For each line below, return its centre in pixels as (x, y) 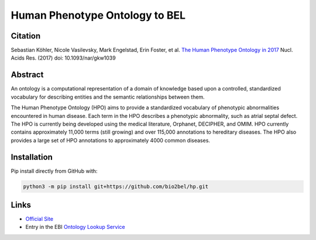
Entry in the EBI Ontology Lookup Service (75, 227)
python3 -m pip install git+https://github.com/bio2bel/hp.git (116, 186)
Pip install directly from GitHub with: (54, 171)
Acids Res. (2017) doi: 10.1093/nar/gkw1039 (63, 58)
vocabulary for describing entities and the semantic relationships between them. (108, 97)
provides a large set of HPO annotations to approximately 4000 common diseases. (111, 140)
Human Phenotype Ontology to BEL (98, 15)
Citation (26, 36)
